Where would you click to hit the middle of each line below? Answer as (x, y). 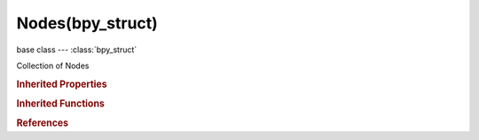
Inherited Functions (61, 104)
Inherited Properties (62, 84)
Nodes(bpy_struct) (87, 23)
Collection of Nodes (53, 66)
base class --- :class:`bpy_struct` (77, 50)
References (43, 123)
